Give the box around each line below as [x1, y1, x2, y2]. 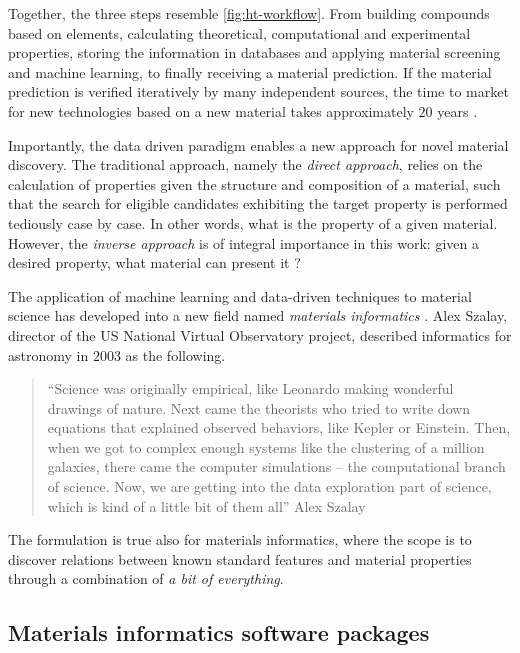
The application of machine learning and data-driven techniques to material [8, 285, 472, 306]
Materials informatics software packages [8, 617, 430, 648]
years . [437, 100, 478, 121]
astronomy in [8, 344, 89, 365]
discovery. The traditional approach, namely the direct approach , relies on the [8, 154, 483, 175]
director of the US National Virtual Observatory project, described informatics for [8, 324, 512, 345]
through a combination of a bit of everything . [8, 568, 284, 589]
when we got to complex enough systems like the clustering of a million [47, 436, 485, 457]
